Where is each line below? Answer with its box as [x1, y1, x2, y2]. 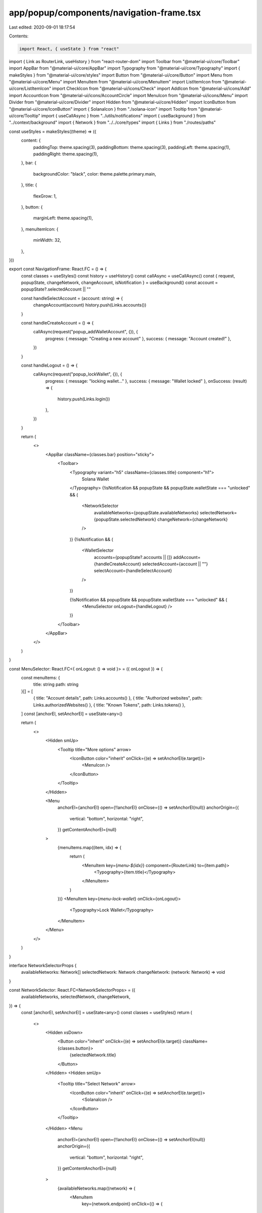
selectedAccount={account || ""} [142, 561, 208, 567]
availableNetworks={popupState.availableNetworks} [94, 509, 199, 515]
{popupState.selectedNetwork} [94, 517, 157, 522]
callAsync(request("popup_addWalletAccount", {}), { [33, 329, 138, 335]
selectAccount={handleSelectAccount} [94, 568, 172, 574]
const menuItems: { [21, 675, 60, 681]
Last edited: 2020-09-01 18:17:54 [9, 24, 75, 30]
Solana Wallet [82, 476, 109, 482]
